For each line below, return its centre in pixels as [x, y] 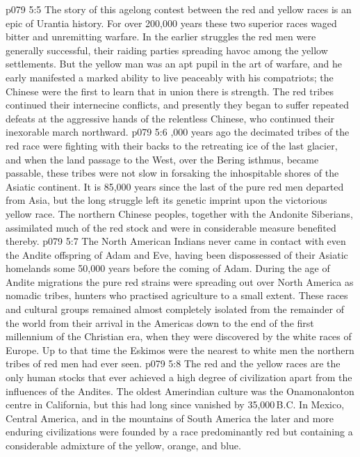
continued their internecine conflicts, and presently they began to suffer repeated [177, 105]
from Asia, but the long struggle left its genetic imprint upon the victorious [166, 200]
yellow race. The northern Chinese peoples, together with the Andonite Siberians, [179, 213]
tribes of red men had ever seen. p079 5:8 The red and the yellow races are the [173, 363]
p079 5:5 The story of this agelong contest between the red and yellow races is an [179, 9]
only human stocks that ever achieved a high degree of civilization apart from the [179, 377]
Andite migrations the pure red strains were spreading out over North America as [180, 281]
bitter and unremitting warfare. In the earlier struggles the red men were [161, 37]
